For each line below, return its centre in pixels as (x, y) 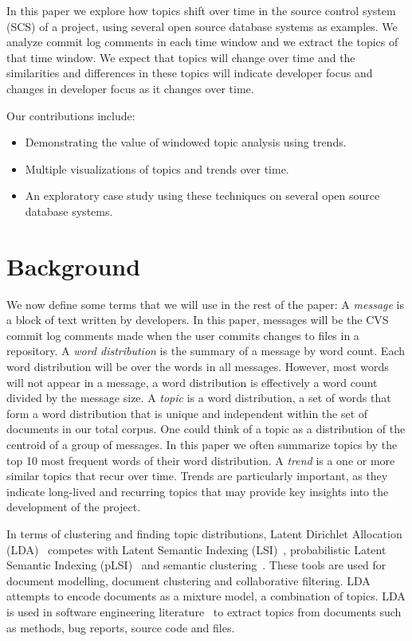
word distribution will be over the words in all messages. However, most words (198, 367)
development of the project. (74, 507)
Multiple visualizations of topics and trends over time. (157, 168)
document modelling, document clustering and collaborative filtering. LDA (188, 580)
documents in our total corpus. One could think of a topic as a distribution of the (206, 429)
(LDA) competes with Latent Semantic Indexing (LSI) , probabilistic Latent (196, 549)
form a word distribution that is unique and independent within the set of (187, 413)
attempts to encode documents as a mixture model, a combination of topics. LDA (206, 596)
